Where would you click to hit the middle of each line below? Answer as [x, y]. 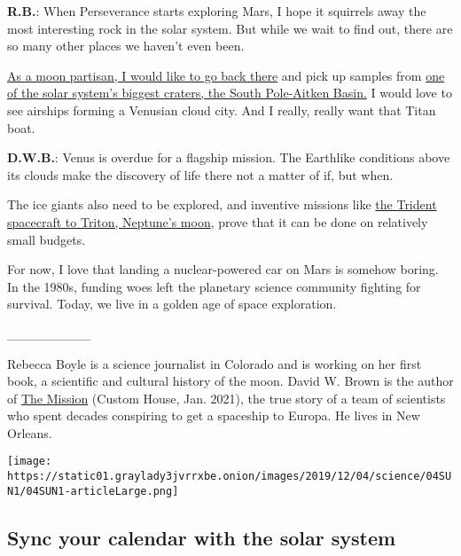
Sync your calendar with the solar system [202, 537]
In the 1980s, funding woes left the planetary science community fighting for [214, 286]
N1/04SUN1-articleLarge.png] [93, 491]
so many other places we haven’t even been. [126, 46]
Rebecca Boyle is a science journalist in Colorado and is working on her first [215, 363]
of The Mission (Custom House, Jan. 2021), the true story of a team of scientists [227, 398]
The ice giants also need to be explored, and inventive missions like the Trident [222, 204]
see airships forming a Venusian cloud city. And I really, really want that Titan [222, 110]
